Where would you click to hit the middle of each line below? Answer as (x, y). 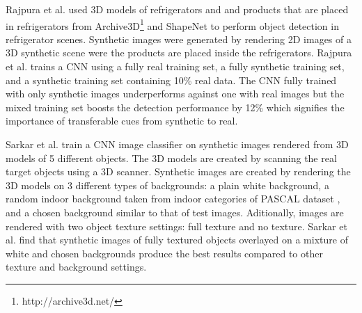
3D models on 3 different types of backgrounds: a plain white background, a (167, 185)
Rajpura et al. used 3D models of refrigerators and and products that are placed (177, 9)
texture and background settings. (76, 267)
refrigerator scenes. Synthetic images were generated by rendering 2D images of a (179, 39)
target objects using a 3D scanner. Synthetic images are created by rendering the (178, 171)
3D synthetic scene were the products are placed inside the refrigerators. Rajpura (179, 53)
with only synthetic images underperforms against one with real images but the (175, 94)
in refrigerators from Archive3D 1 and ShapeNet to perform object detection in (172, 24)
